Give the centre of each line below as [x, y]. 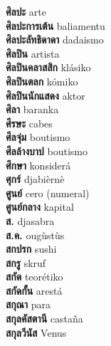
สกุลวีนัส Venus [36, 332]
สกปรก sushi [31, 249]
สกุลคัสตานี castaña [44, 319]
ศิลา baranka [32, 109]
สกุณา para [28, 304]
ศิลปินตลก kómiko [42, 81]
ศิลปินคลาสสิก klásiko [48, 67]
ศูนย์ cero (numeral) [48, 193]
